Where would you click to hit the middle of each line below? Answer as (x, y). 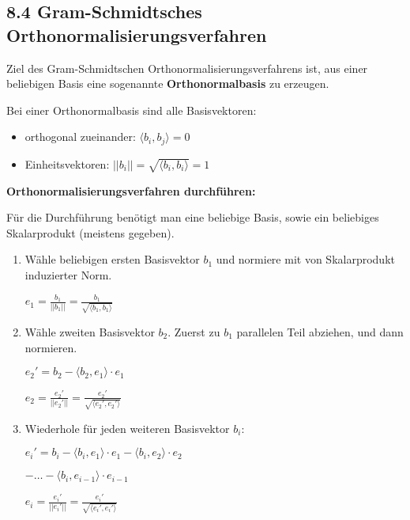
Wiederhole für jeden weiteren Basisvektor (127, 428)
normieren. (51, 347)
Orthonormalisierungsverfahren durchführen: (131, 190)
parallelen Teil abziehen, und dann (320, 331)
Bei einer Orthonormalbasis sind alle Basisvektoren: (132, 110)
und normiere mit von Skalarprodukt (305, 259)
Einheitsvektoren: (67, 163)
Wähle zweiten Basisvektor (90, 331)
